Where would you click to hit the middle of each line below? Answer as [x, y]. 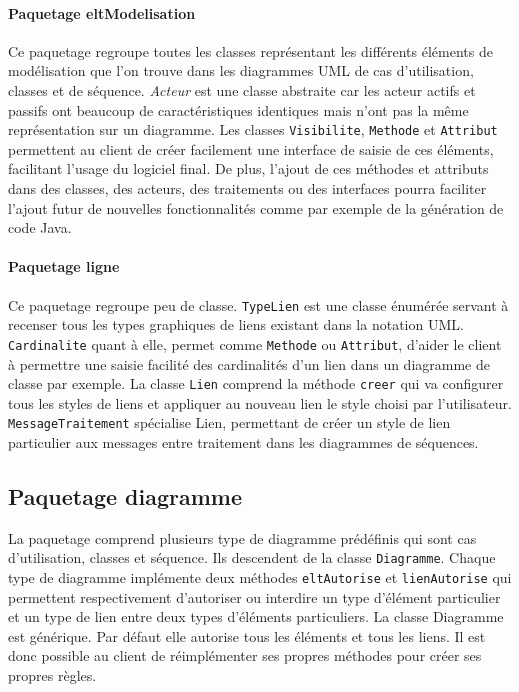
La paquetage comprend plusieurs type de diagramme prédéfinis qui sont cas [242, 537]
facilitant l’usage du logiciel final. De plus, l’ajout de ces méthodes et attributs [248, 168]
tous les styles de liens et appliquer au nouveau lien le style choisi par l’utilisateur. [260, 402]
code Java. [40, 227]
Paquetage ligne [64, 266]
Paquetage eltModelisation [102, 12]
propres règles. [52, 675]
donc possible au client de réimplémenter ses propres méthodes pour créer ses [245, 655]
